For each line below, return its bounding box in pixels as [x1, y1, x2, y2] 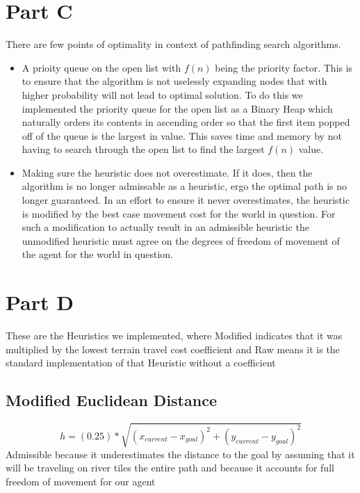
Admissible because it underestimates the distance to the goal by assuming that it [6, 446, 355, 461]
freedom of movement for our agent [6, 474, 156, 488]
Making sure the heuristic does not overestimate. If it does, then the [22, 165, 313, 179]
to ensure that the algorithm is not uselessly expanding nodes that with [22, 74, 327, 88]
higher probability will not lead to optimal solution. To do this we [22, 87, 303, 102]
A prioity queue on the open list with [22, 60, 181, 74]
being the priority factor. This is [215, 60, 353, 74]
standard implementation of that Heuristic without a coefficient [6, 355, 276, 370]
